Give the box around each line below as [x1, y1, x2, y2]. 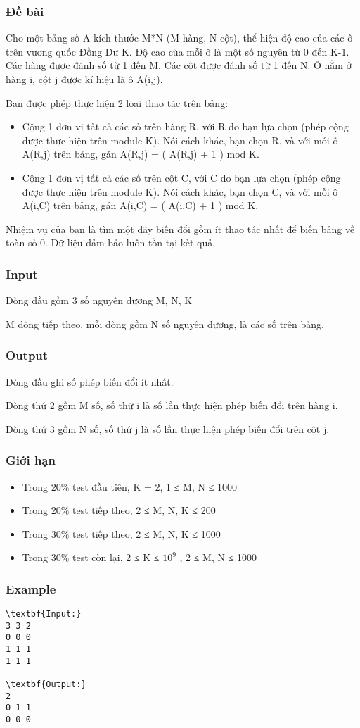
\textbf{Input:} [6, 609, 82, 620]
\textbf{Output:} [6, 679, 86, 690]
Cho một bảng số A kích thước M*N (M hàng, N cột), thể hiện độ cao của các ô [6, 30, 353, 45]
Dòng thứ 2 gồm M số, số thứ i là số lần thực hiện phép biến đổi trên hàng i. [6, 398, 338, 413]
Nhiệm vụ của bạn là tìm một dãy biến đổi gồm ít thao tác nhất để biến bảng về [6, 221, 355, 236]
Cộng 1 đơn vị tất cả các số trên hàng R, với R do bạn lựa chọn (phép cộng [22, 119, 349, 134]
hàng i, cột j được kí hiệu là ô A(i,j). [6, 72, 163, 86]
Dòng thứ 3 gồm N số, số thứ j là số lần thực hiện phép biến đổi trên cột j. [6, 421, 330, 436]
